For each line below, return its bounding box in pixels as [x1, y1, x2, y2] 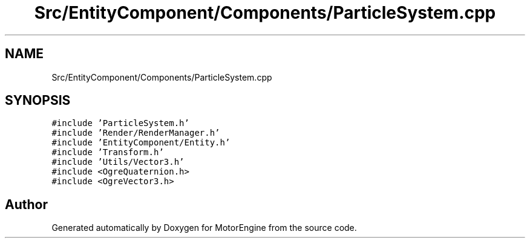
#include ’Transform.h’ [51, 147, 164, 158]
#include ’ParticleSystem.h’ [51, 118, 189, 128]
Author [5, 196, 48, 212]
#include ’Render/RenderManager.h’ [51, 128, 220, 138]
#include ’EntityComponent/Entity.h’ [51, 138, 231, 148]
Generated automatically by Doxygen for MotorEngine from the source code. [51, 222, 357, 233]
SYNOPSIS [5, 93, 71, 108]
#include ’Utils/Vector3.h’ [51, 157, 185, 167]
